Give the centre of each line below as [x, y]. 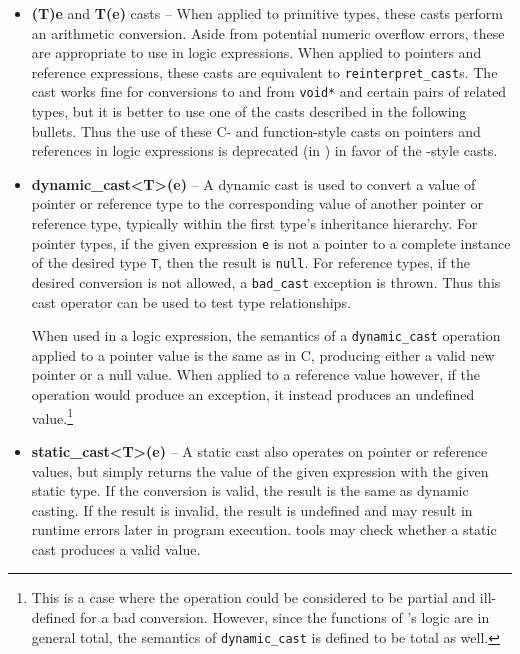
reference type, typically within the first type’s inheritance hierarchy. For [254, 223]
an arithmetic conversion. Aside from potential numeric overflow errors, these [268, 32]
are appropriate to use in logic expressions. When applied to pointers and [256, 52]
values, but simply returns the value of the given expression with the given [260, 470]
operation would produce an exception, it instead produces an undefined [253, 394]
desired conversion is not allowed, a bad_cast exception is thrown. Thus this [266, 281]
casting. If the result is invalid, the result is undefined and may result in [252, 509]
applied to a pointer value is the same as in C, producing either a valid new [263, 354]
